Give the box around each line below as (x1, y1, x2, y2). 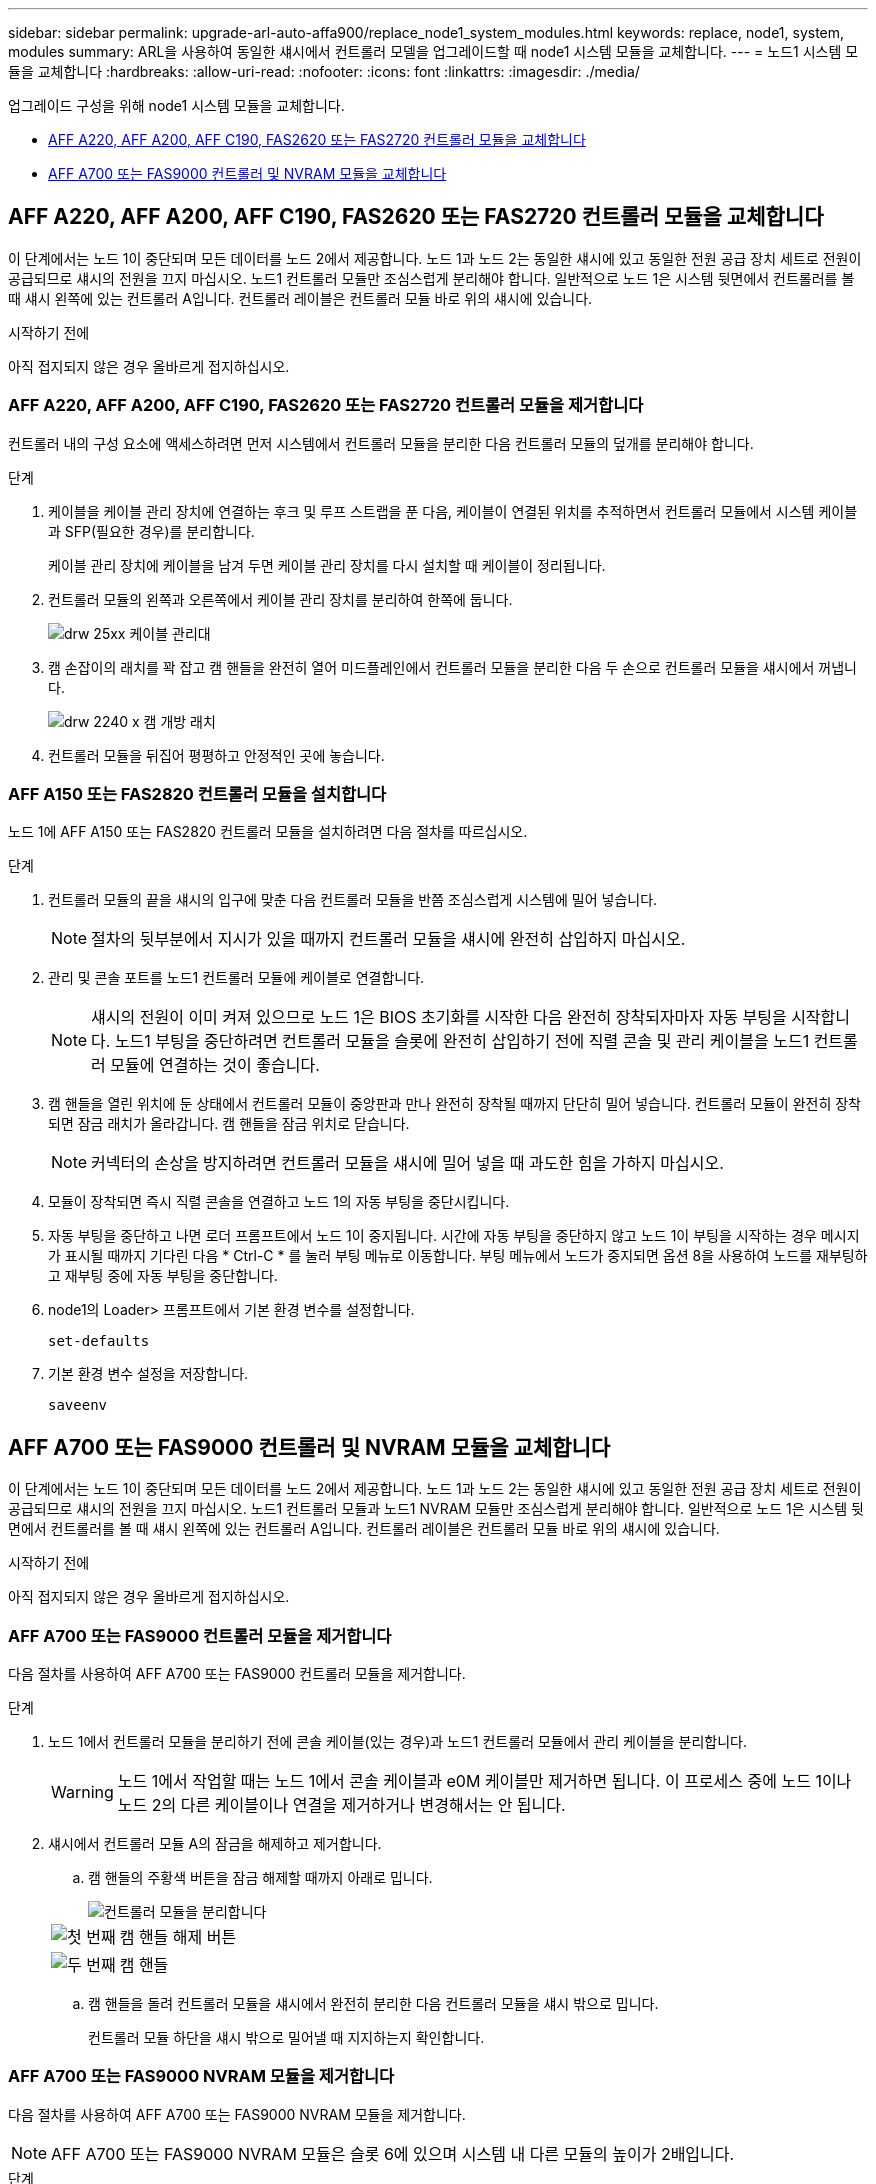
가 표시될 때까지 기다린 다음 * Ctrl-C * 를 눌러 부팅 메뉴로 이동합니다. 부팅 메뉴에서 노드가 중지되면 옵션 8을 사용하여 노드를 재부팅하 (48, 1247, 868, 1265)
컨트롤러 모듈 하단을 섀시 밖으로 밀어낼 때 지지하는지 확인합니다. (88, 2028, 485, 2046)
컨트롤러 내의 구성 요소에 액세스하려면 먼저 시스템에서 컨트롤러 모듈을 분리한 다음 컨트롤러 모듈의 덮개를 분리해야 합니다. (8, 434, 754, 452)
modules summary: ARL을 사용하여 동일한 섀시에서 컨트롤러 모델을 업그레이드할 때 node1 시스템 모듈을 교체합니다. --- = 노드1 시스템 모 (8, 43, 859, 60)
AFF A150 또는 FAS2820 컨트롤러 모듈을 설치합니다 (8, 783, 387, 804)
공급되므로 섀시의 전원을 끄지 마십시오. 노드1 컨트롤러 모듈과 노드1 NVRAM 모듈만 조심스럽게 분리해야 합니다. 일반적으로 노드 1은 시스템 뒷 (8, 1500, 864, 1518)
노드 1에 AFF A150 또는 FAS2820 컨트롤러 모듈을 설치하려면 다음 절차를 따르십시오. (8, 823, 528, 841)
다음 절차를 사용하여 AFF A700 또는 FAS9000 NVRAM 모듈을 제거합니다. (8, 2105, 466, 2123)
